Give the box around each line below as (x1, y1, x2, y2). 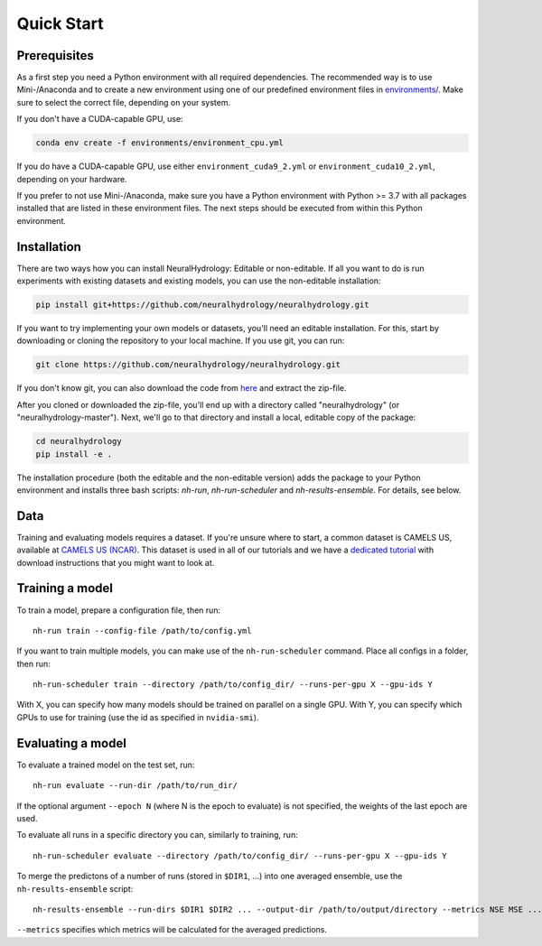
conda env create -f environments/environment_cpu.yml (35, 138, 284, 148)
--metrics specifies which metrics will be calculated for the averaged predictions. (16, 924, 328, 935)
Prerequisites (16, 48, 94, 63)
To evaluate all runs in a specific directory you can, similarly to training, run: (16, 830, 298, 840)
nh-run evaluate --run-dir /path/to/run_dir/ (33, 781, 238, 791)
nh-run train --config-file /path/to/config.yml (33, 626, 252, 635)
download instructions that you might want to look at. (16, 557, 215, 568)
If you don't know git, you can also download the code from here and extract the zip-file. (16, 383, 347, 394)
